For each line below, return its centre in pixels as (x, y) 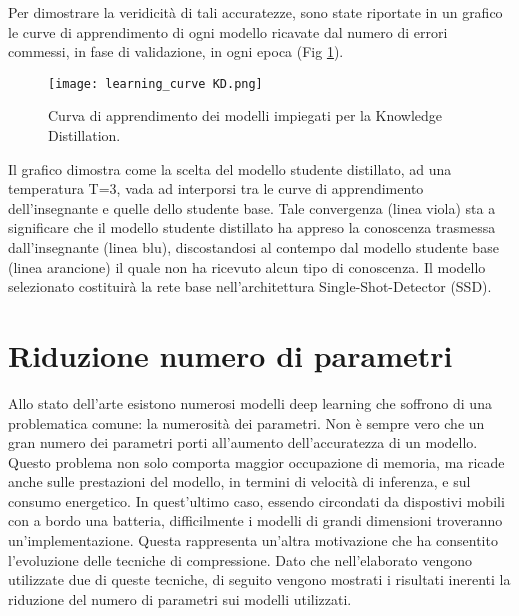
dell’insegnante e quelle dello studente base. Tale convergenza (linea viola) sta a (252, 207)
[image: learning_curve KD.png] (155, 83)
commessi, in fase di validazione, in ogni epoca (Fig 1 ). (176, 51)
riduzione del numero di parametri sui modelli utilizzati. (180, 598)
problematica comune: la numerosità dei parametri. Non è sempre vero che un (246, 422)
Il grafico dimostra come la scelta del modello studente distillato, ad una (230, 168)
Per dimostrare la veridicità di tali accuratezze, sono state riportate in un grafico (255, 12)
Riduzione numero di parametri (230, 354)
